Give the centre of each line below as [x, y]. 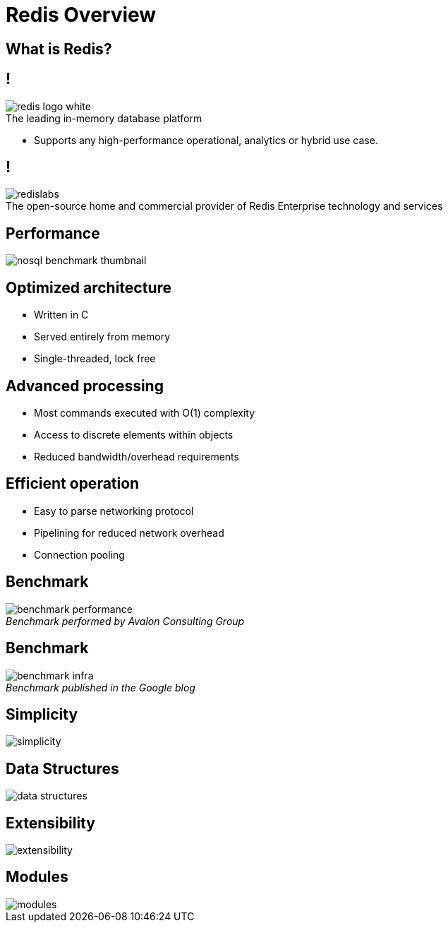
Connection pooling [79, 554]
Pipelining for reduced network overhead [129, 533]
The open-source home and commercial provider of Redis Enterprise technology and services [224, 206]
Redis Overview [81, 15]
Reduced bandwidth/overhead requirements [137, 456]
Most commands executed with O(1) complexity [145, 412]
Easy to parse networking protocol [114, 511]
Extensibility [50, 823]
